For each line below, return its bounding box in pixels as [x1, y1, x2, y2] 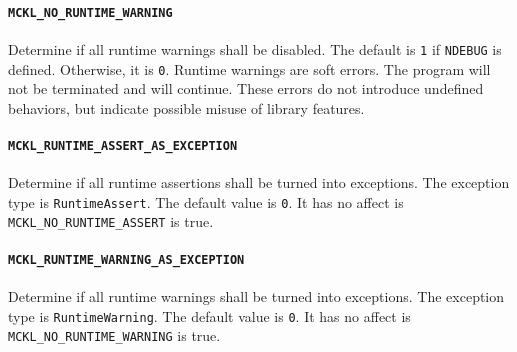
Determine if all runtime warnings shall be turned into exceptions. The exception [8, 285, 505, 306]
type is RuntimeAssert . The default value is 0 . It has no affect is [8, 191, 404, 212]
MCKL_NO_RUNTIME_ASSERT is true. [8, 211, 214, 232]
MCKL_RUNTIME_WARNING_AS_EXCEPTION [8, 252, 245, 267]
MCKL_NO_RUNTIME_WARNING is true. [8, 325, 221, 346]
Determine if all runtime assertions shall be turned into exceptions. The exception [8, 172, 510, 193]
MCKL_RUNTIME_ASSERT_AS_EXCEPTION [8, 138, 238, 153]
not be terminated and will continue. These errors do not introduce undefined [8, 78, 484, 99]
